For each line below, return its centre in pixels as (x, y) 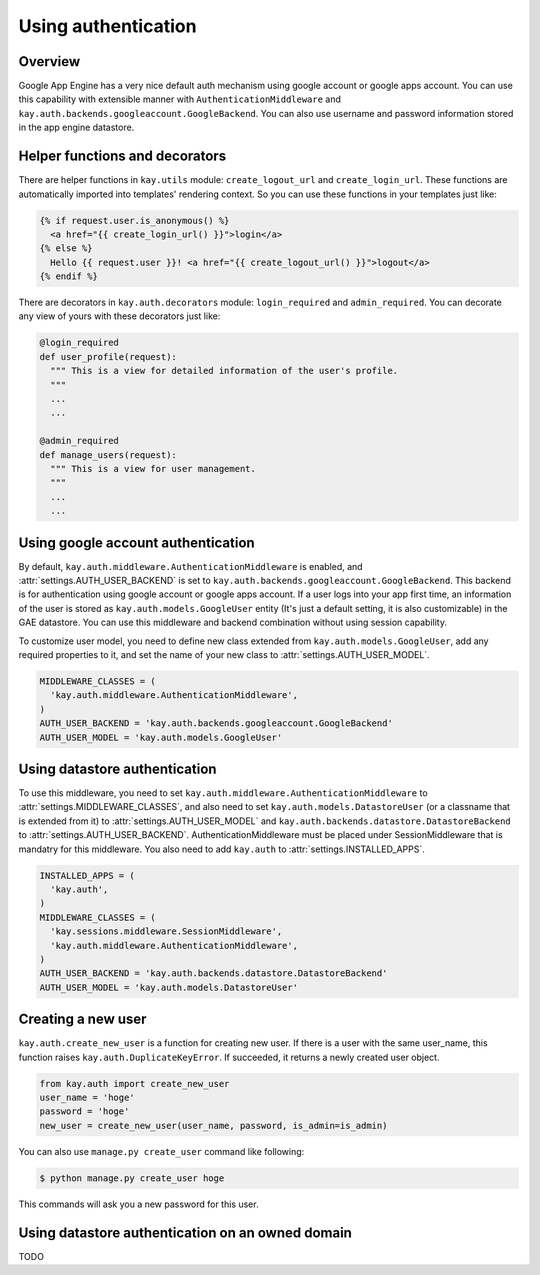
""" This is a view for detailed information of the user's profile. (224, 371)
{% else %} (66, 248)
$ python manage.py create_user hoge (132, 1178)
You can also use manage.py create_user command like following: (161, 1151)
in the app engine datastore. (76, 127)
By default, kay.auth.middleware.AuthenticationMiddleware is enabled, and (191, 566)
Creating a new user (82, 1019)
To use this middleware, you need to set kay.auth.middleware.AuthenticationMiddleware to (223, 793)
